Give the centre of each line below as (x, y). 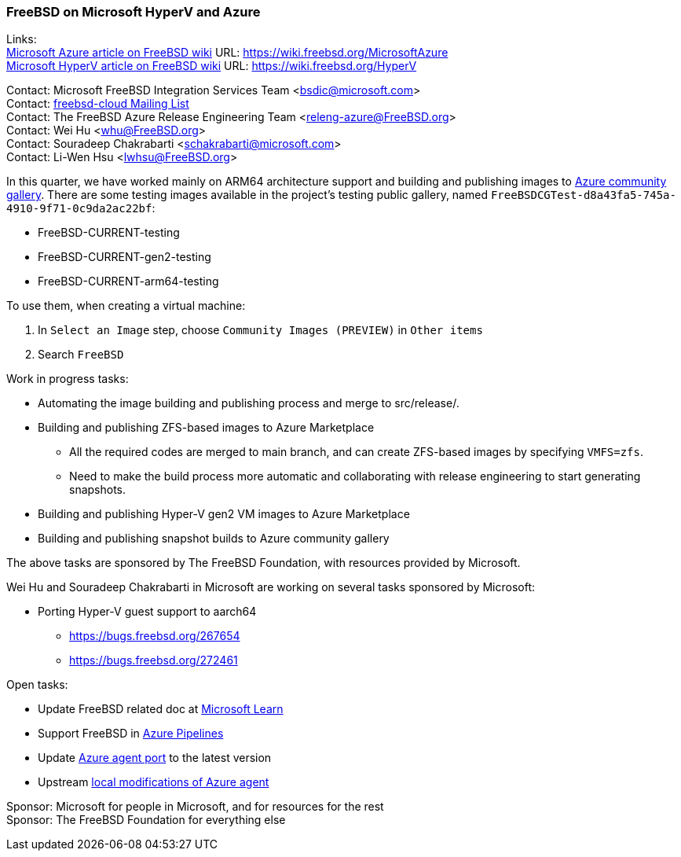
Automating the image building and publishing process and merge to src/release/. (249, 403)
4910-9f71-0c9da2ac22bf (79, 209)
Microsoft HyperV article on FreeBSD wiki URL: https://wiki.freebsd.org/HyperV (212, 66)
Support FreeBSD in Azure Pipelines (131, 734)
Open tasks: (37, 685)
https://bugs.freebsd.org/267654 (155, 636)
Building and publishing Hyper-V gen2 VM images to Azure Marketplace (224, 514)
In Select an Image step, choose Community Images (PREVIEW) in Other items (260, 330)
